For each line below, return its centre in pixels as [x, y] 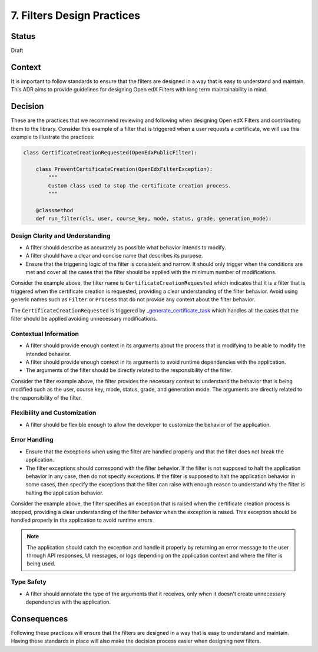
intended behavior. [48, 354]
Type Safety [29, 582]
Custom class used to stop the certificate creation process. [140, 185]
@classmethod [54, 210]
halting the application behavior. [64, 493]
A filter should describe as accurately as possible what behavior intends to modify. [126, 247]
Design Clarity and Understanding [61, 236]
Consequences [39, 619]
